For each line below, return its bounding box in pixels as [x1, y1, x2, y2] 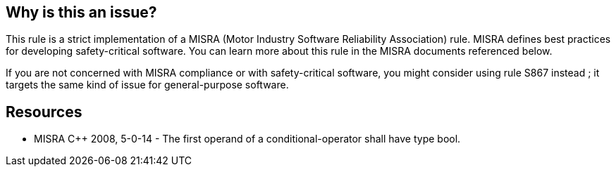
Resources [6, 102, 82, 121]
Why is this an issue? [6, 4, 157, 21]
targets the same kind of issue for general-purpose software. [6, 79, 289, 91]
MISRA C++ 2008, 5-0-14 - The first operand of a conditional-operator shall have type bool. [34, 133, 461, 145]
